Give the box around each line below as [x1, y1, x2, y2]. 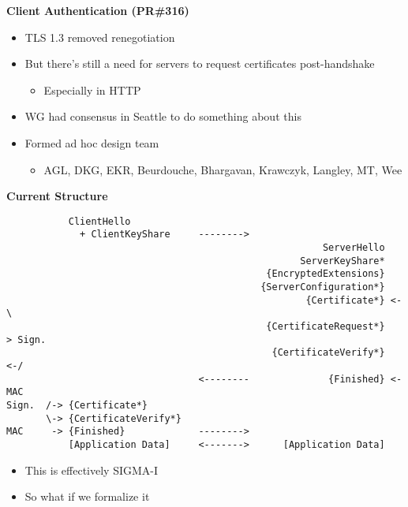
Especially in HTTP [43, 81, 141, 98]
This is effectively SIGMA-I [24, 461, 159, 478]
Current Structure [6, 188, 108, 204]
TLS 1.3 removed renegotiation [24, 28, 175, 45]
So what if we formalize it [24, 488, 150, 505]
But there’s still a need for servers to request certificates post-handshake [24, 55, 375, 72]
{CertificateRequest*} [266, 321, 385, 332]
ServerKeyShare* [300, 255, 385, 267]
